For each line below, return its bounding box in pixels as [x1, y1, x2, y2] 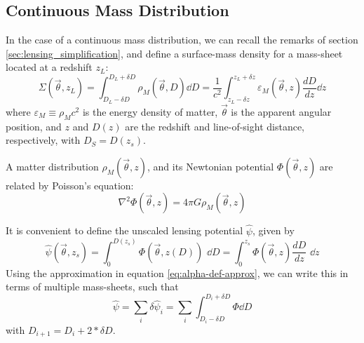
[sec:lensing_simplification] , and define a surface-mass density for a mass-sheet [6, 46, 343, 60]
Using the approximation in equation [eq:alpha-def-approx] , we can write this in [6, 265, 349, 280]
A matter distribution [6, 159, 99, 173]
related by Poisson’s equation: [6, 177, 134, 192]
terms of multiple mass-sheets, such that [6, 279, 179, 294]
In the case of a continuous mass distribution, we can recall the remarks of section [6, 32, 358, 47]
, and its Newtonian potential [147, 159, 274, 173]
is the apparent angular [231, 104, 332, 119]
